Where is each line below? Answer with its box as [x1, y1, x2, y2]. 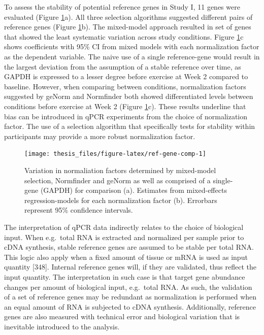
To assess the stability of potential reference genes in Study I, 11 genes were [4, 2, 240, 12]
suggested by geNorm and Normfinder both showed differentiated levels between [4, 91, 253, 102]
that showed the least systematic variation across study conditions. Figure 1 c [4, 31, 244, 42]
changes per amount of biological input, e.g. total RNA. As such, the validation [4, 281, 252, 292]
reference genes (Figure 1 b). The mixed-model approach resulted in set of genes [4, 21, 251, 32]
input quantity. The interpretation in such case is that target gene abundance [4, 271, 245, 282]
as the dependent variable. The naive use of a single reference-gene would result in [4, 51, 260, 61]
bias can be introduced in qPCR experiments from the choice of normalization [4, 111, 248, 121]
